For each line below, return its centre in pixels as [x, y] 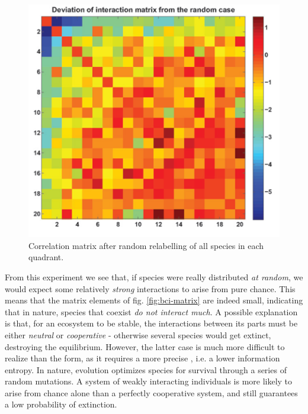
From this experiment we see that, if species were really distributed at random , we [154, 276]
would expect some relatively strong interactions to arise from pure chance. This [150, 288]
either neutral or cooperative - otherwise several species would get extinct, [138, 334]
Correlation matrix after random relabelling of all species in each [146, 245]
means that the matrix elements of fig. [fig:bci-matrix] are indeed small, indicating [154, 300]
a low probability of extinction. [61, 404]
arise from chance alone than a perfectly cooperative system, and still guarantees [151, 392]
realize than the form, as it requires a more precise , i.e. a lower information [142, 358]
